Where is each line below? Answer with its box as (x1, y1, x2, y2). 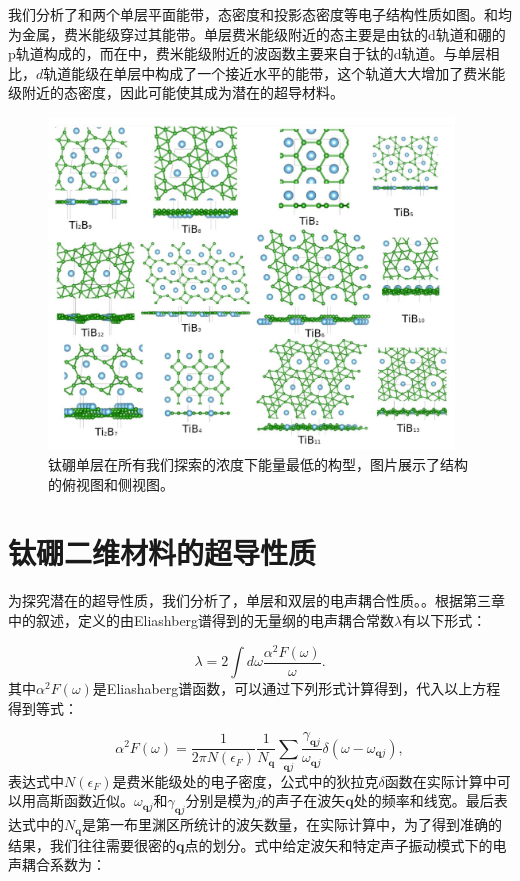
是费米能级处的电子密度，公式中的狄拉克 (112, 770, 379, 791)
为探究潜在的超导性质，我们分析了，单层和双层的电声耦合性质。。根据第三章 (8, 590, 505, 611)
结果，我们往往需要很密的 (8, 834, 176, 855)
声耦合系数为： (8, 854, 106, 875)
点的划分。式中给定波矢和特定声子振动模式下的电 (184, 834, 507, 855)
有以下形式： (402, 609, 487, 630)
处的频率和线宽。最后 (353, 790, 494, 811)
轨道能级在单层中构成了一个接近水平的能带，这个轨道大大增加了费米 (43, 62, 492, 83)
